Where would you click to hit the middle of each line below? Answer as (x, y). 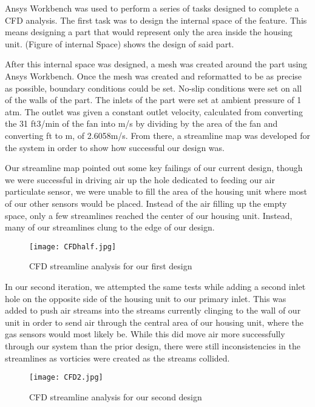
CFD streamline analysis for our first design (111, 266)
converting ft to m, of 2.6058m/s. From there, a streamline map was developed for (158, 135)
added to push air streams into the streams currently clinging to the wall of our (153, 310)
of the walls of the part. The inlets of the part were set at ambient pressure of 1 (153, 100)
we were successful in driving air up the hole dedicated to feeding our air (140, 179)
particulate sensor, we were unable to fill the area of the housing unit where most (156, 191)
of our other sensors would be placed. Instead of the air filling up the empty (146, 203)
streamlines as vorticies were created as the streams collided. (117, 358)
